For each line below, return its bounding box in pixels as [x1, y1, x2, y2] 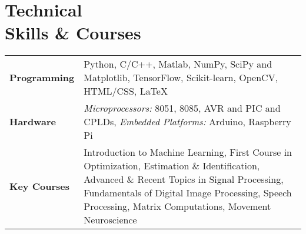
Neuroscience [84, 213, 137, 227]
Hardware [9, 115, 56, 129]
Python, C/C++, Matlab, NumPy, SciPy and [84, 57, 272, 71]
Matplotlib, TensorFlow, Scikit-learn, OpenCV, [84, 71, 278, 85]
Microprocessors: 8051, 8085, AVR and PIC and [84, 101, 281, 115]
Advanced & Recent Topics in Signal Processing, [84, 172, 284, 186]
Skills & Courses [5, 21, 141, 45]
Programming [9, 71, 75, 85]
